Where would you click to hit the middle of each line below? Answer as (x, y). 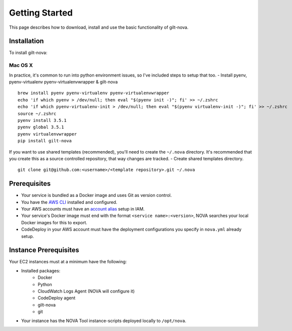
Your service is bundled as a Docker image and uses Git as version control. (97, 195)
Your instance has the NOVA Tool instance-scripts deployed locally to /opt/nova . (104, 321)
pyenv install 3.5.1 (42, 120)
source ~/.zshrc (37, 114)
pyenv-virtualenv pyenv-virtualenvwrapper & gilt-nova (63, 82)
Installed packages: (41, 271)
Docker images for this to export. (54, 222)
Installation (26, 41)
